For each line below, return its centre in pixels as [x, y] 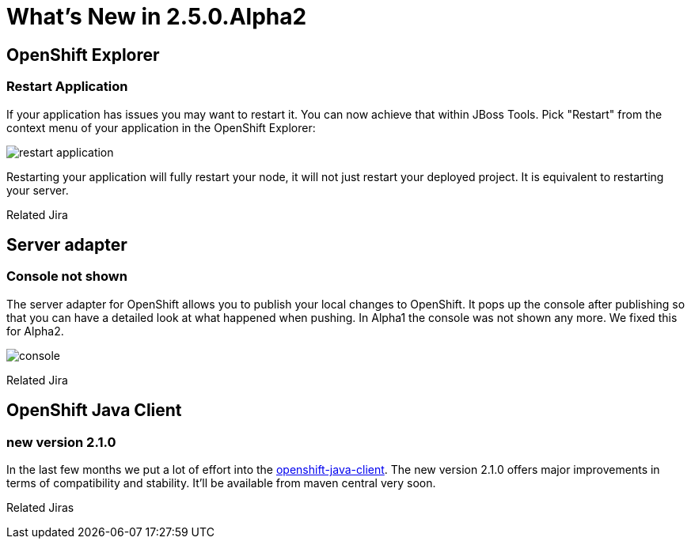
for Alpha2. [35, 331]
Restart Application [67, 87]
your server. [38, 190]
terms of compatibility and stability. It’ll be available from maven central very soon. [221, 483]
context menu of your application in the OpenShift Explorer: [161, 127]
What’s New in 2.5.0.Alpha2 [157, 17]
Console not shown [67, 276]
